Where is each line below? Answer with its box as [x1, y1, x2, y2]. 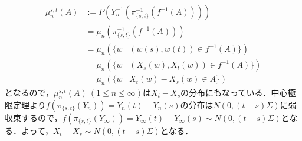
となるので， [5, 86, 54, 98]
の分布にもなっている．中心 [180, 86, 288, 98]
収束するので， [5, 111, 63, 123]
